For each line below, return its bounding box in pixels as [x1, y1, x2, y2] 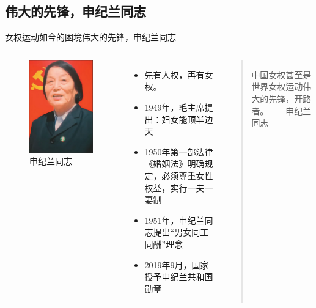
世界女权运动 [251, 80, 303, 93]
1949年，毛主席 [144, 100, 205, 113]
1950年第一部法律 [144, 145, 213, 158]
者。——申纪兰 [251, 104, 312, 117]
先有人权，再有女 [144, 68, 213, 81]
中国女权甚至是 [251, 68, 312, 81]
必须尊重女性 [161, 169, 213, 182]
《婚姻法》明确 [144, 157, 205, 170]
